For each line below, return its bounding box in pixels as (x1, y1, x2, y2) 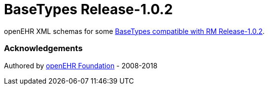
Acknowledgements (4, 43, 83, 54)
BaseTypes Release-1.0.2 (4, 1, 173, 18)
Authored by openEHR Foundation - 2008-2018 (4, 61, 157, 70)
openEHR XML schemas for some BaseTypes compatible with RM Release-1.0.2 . (4, 27, 265, 35)
